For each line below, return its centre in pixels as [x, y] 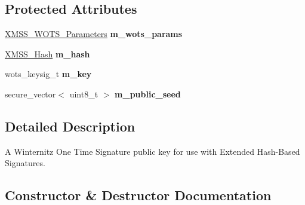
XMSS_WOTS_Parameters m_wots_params [94, 34]
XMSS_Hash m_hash [47, 53]
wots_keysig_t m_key [48, 74]
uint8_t [84, 94]
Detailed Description [70, 126]
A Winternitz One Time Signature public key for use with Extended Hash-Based [152, 151]
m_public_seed [148, 94]
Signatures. [25, 163]
